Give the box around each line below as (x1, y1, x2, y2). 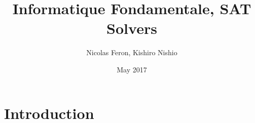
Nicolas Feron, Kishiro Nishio (86, 47, 177, 58)
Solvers (106, 18, 157, 38)
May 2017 (117, 64, 147, 74)
